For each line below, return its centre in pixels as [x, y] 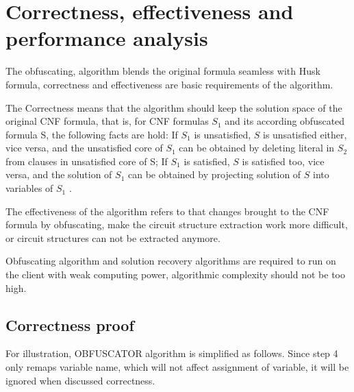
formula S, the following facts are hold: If [92, 134]
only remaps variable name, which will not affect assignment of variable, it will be [177, 367]
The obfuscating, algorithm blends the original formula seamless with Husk [163, 71]
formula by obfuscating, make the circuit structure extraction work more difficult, [177, 224]
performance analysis [107, 38]
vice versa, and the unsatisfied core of [84, 148]
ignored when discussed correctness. [80, 380]
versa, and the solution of [59, 174]
